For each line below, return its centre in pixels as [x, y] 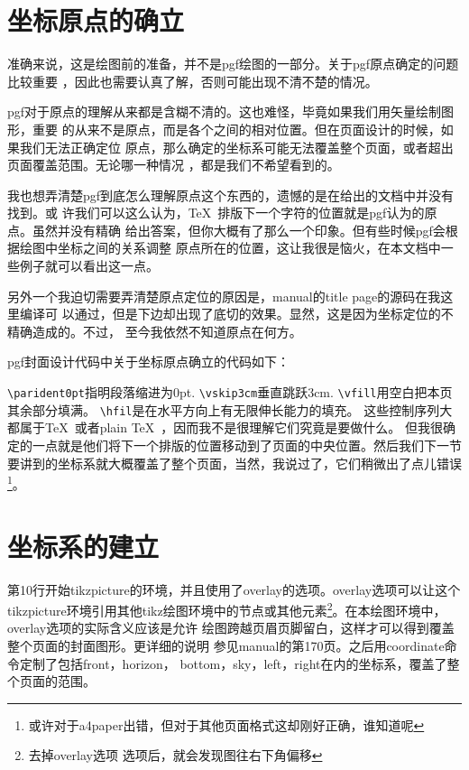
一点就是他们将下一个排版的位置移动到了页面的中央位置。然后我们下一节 [247, 445]
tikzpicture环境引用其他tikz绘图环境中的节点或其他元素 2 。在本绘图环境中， [227, 609]
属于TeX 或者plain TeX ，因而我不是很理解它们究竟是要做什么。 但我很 [231, 427]
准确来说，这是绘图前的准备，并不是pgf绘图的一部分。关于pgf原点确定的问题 [233, 64]
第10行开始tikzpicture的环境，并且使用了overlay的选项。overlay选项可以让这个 [234, 589]
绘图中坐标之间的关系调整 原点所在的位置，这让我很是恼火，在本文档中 [230, 248]
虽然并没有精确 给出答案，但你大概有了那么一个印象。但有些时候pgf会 [239, 230]
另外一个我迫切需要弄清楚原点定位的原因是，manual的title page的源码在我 [224, 296]
